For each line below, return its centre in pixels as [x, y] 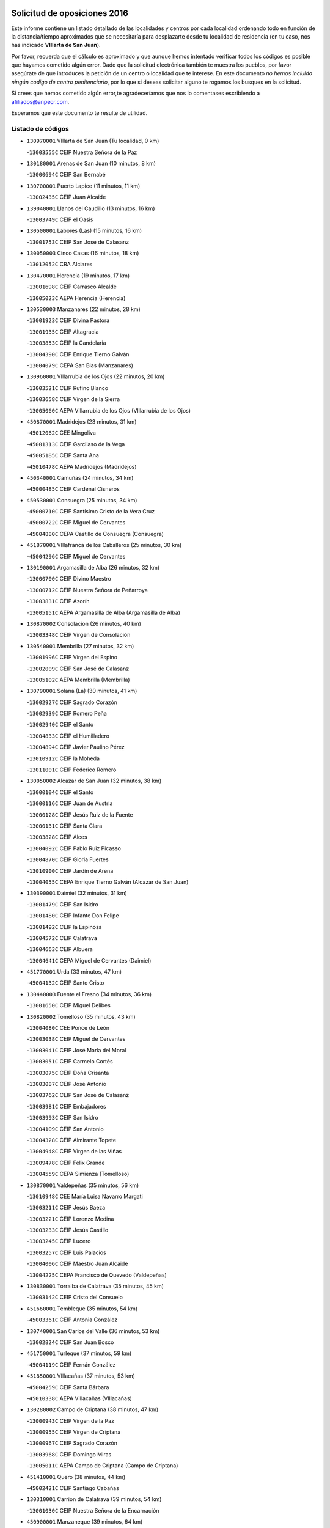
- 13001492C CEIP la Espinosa [64, 927]
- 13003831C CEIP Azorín [58, 601]
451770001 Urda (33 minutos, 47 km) [74, 972]
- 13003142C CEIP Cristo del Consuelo [75, 1297]
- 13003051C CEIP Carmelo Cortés [70, 1062]
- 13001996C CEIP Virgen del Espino [72, 658]
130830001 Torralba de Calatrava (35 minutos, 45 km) [95, 1286]
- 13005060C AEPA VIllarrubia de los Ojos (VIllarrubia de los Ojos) [109, 410]
